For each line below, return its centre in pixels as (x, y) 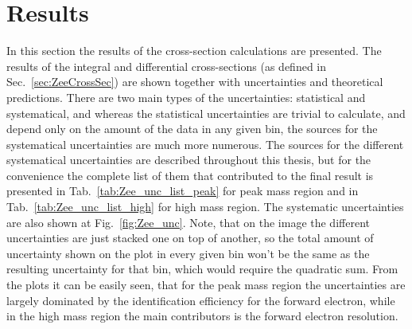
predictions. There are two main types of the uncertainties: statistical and (186, 97)
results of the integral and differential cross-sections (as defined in (167, 66)
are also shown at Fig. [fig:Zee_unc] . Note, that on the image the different (188, 222)
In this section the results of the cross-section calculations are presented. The (194, 51)
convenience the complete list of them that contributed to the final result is (190, 175)
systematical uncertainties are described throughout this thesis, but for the (189, 160)
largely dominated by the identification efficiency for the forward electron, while (201, 300)
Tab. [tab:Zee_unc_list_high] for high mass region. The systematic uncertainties (205, 207)
